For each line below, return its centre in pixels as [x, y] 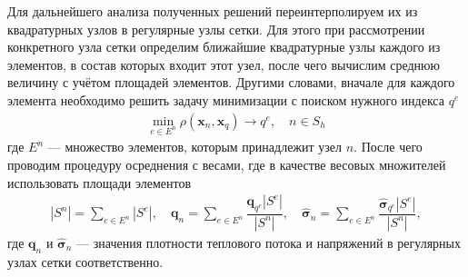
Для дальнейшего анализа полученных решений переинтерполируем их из [213, 11]
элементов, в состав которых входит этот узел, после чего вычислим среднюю [224, 64]
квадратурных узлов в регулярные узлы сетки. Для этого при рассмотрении [216, 29]
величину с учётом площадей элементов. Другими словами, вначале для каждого [231, 82]
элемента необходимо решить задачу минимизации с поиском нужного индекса [226, 99]
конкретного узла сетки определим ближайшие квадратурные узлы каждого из [224, 47]
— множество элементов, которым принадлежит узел [195, 147]
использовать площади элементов [100, 182]
